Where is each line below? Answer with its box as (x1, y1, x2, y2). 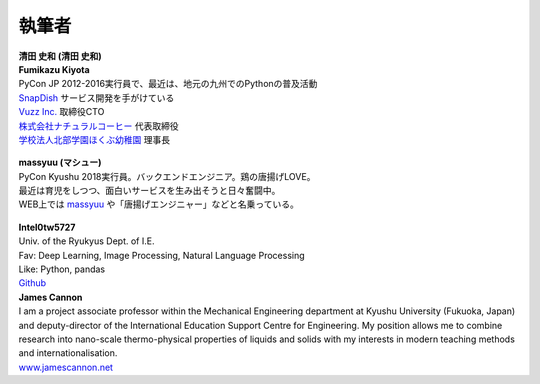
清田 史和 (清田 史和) (18, 50, 102, 62)
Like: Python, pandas (18, 263, 105, 275)
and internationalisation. (18, 347, 118, 359)
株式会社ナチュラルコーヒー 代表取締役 (18, 120, 179, 132)
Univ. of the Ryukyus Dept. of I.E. (18, 235, 155, 247)
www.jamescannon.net (18, 361, 114, 373)
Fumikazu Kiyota (18, 63, 90, 75)
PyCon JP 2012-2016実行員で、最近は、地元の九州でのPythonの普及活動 (18, 78, 318, 90)
